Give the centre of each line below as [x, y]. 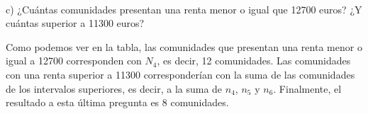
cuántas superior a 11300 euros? [75, 23]
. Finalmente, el [307, 88]
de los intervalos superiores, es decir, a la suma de [114, 88]
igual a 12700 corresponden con [74, 61]
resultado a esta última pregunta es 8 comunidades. [117, 102]
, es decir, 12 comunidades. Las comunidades [254, 61]
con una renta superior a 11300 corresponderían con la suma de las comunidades [180, 74]
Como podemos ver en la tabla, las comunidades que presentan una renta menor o [184, 46]
